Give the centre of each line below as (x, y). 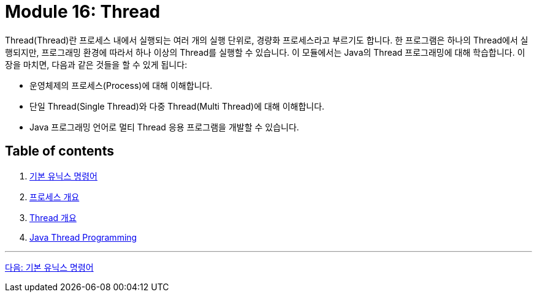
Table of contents (59, 151)
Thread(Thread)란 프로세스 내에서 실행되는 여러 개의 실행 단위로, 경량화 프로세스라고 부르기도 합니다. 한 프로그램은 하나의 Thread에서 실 (267, 40)
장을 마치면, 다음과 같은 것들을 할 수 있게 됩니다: (96, 64)
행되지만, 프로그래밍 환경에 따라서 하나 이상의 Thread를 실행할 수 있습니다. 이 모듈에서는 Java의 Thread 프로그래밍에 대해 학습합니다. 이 (265, 52)
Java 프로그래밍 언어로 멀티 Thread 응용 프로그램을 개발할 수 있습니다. (164, 127)
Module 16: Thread (83, 12)
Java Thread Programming (83, 237)
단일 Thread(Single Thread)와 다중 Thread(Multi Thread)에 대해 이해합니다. (177, 106)
